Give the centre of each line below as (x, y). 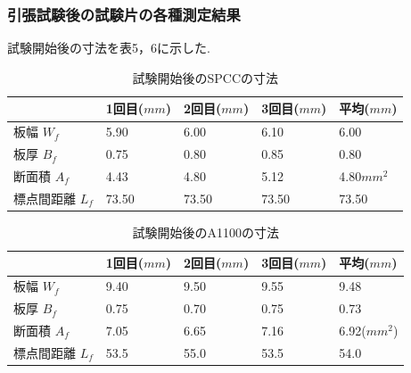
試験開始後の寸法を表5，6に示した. (109, 48)
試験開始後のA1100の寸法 (205, 232)
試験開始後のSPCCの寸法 (205, 77)
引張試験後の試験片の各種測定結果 (124, 14)
